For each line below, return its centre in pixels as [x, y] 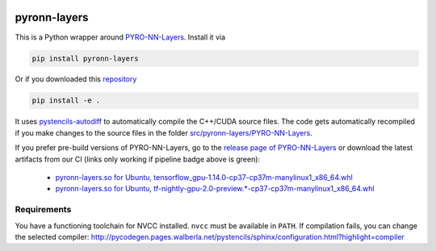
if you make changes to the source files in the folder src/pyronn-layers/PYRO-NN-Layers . [163, 132]
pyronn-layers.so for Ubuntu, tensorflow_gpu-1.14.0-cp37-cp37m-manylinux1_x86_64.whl [204, 178]
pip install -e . [66, 100]
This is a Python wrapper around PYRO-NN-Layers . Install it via [120, 37]
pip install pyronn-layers [85, 58]
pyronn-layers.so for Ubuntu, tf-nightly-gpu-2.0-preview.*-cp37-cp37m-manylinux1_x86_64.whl [215, 189]
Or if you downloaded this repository [76, 79]
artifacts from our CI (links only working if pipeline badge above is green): [138, 159]
